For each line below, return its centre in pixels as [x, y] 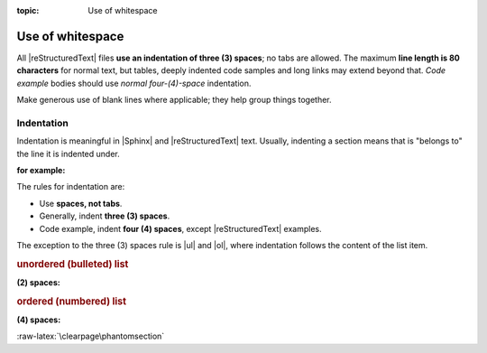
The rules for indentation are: [71, 187]
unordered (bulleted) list [73, 264]
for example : [41, 170]
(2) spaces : [38, 283]
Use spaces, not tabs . [81, 203]
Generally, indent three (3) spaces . [105, 216]
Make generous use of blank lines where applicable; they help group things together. [175, 100]
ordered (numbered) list [71, 301]
